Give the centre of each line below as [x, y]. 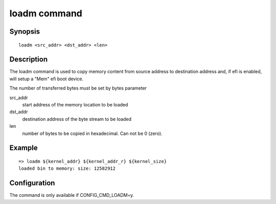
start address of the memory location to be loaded [75, 105]
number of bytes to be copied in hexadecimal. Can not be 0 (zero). [93, 133]
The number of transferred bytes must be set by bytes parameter [78, 88]
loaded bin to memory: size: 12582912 [67, 168]
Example [24, 148]
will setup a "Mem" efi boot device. [47, 79]
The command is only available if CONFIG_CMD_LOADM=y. [72, 195]
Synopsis [25, 31]
